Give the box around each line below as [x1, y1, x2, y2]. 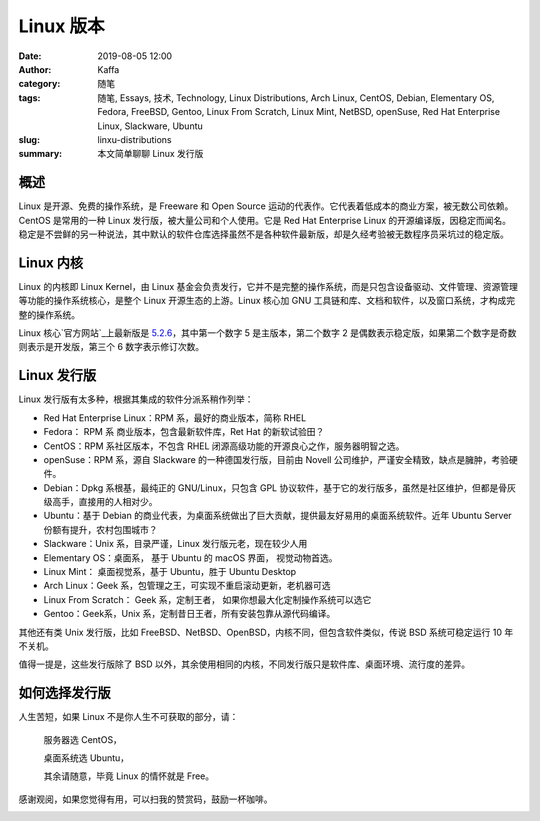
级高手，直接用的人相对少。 [43, 496, 158, 508]
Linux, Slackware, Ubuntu [97, 120, 204, 132]
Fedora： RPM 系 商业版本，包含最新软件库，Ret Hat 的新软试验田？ [43, 426, 325, 438]
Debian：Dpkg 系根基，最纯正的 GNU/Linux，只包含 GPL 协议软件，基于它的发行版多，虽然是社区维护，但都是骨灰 [43, 481, 517, 494]
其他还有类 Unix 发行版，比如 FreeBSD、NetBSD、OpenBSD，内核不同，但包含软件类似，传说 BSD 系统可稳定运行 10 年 [18, 626, 514, 638]
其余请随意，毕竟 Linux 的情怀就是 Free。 [43, 770, 215, 782]
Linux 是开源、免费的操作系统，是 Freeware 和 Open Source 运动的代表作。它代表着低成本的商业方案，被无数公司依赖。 [18, 200, 514, 212]
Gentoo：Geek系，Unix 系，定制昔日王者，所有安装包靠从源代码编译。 [43, 608, 336, 620]
